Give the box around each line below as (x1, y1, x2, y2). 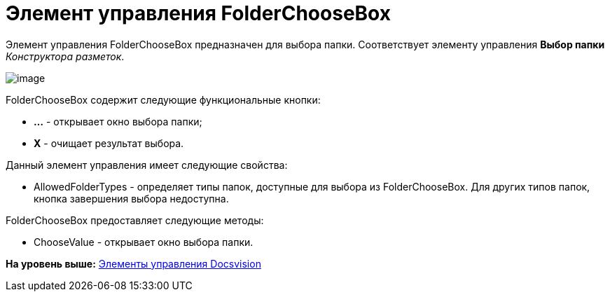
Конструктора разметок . (6, 50, 125, 62)
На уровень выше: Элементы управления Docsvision (6, 257, 261, 270)
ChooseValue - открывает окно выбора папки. (34, 235, 254, 248)
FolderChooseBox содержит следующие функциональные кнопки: (6, 93, 321, 106)
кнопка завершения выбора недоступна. (34, 192, 229, 205)
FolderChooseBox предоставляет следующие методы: (6, 214, 264, 226)
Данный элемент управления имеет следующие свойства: (6, 158, 288, 171)
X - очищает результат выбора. (34, 137, 184, 149)
